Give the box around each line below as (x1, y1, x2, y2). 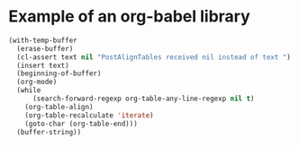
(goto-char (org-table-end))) (24, 119, 139, 128)
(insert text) (16, 61, 69, 70)
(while (16, 86, 41, 95)
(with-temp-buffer (8, 36, 77, 45)
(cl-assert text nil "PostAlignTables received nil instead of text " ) (16, 52, 292, 62)
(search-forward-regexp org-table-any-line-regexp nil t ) (32, 94, 255, 104)
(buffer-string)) (16, 127, 82, 136)
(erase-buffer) (16, 44, 74, 53)
